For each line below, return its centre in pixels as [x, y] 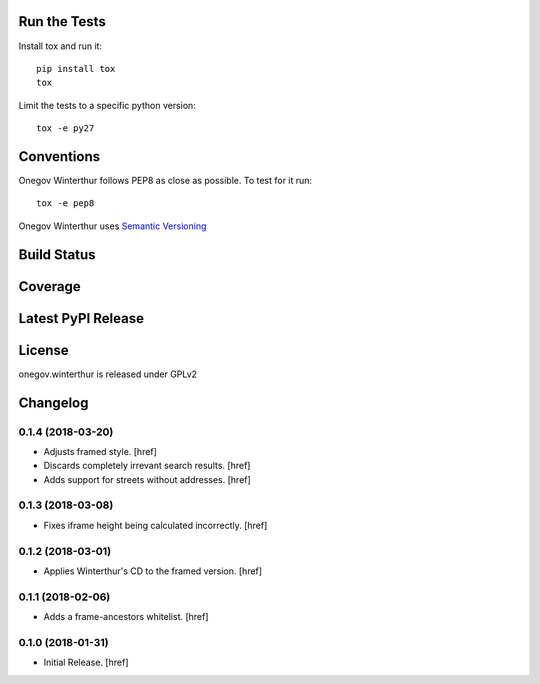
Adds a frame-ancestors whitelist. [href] [126, 617]
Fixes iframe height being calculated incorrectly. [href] [155, 525]
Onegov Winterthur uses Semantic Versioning [112, 226]
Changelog [53, 402]
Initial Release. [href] [86, 662]
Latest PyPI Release [81, 318]
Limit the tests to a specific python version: [107, 105]
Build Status [57, 254]
